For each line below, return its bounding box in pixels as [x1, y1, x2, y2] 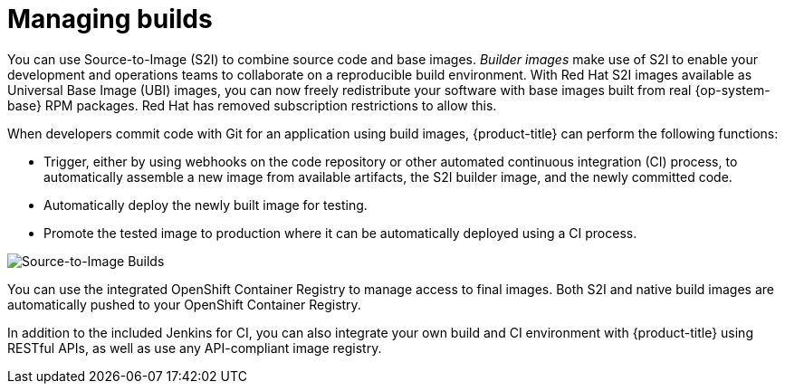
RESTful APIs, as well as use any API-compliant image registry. [7, 339, 382, 356]
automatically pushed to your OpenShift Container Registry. [7, 296, 361, 312]
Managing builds [7, 4, 213, 34]
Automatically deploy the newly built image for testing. [43, 196, 368, 213]
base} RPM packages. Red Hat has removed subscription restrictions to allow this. [7, 97, 497, 113]
